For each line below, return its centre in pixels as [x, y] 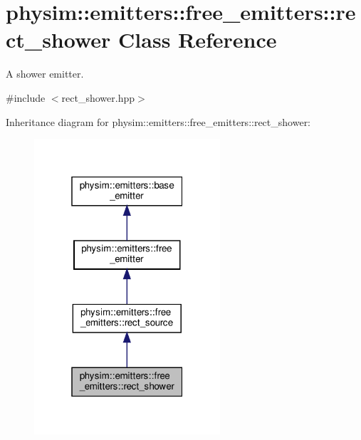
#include [26, 97]
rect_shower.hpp [98, 97]
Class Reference [198, 40]
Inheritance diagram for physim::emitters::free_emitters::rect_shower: [158, 121]
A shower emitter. [45, 74]
